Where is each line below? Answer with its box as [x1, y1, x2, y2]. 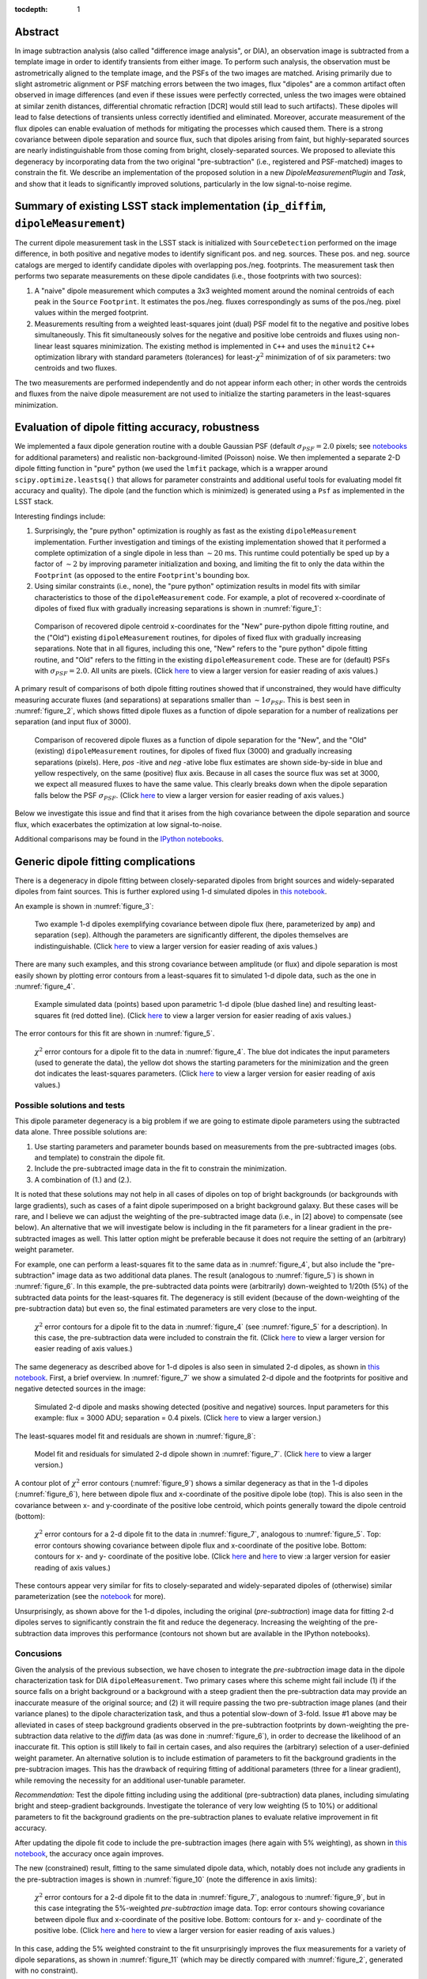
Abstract [14, 25, 59, 39]
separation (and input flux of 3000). [14, 717, 131, 727]
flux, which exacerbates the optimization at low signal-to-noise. [14, 819, 222, 829]
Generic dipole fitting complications [14, 855, 195, 868]
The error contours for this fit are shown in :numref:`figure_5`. [14, 1029, 215, 1039]
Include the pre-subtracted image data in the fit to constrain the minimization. [34, 1164, 287, 1173]
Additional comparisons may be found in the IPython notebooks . [14, 834, 225, 843]
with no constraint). [14, 1966, 78, 1975]
